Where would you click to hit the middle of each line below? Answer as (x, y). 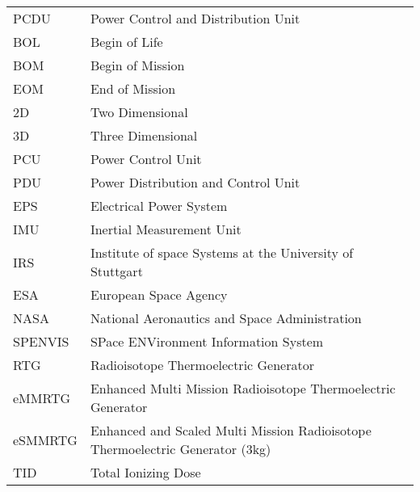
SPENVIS (41, 341)
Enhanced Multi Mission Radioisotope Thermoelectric (243, 388)
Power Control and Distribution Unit (195, 18)
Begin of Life (126, 42)
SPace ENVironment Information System (207, 341)
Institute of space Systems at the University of (222, 252)
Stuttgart (116, 271)
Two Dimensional (139, 112)
